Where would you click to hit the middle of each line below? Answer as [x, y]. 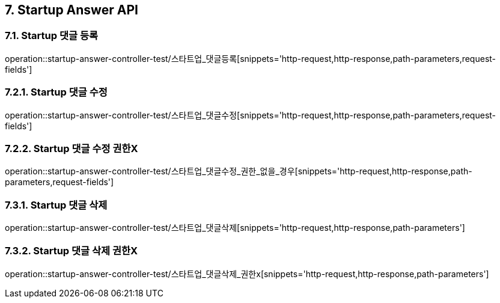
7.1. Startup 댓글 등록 [52, 36]
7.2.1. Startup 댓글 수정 [56, 92]
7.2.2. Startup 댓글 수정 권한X [72, 148]
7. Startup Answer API [72, 10]
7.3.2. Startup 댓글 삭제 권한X [72, 251]
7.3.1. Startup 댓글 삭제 [56, 205]
